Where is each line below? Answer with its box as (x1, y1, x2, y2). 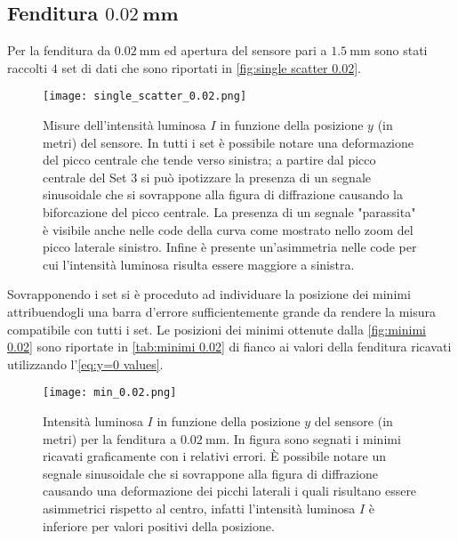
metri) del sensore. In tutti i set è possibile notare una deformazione (43, 133, 414, 151)
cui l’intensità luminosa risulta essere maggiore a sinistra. (43, 254, 355, 273)
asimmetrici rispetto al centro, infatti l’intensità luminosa (43, 498, 356, 517)
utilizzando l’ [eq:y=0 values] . (7, 354, 164, 373)
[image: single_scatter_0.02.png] (43, 90, 247, 103)
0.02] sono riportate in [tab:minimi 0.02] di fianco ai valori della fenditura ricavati (7, 337, 452, 356)
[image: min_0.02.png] (43, 386, 177, 400)
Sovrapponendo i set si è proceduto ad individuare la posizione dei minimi (7, 285, 411, 303)
